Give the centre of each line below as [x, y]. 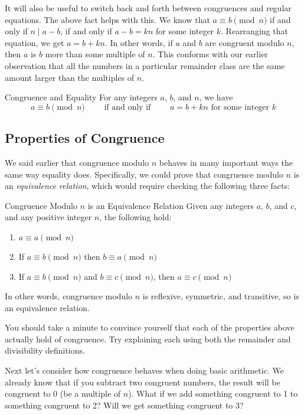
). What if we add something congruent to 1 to [213, 393]
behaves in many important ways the [226, 162]
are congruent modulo [245, 42]
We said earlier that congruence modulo [77, 162]
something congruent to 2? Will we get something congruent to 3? [124, 405]
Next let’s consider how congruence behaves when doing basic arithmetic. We [144, 370]
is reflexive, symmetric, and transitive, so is [221, 296]
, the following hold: [135, 217]
